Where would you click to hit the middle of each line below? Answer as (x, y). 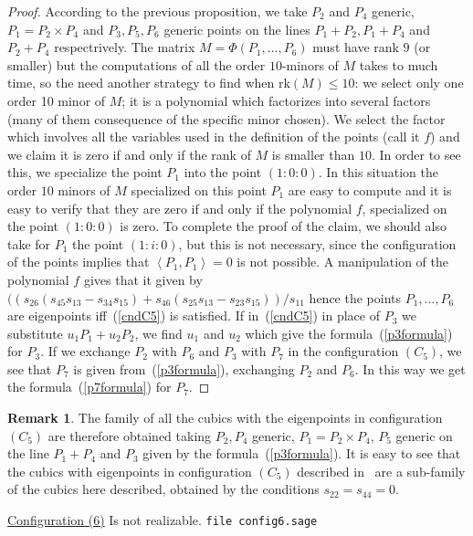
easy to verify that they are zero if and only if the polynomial (180, 208)
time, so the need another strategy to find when (141, 83)
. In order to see (416, 154)
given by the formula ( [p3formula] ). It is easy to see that (302, 453)
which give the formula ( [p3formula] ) (349, 333)
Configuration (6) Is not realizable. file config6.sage (163, 520)
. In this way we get (410, 368)
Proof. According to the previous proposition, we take (158, 11)
